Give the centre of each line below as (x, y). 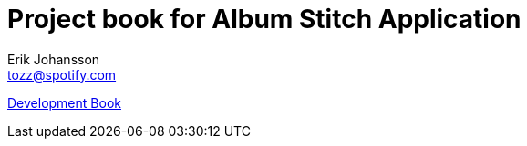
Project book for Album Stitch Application (264, 19)
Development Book (64, 102)
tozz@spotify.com (62, 74)
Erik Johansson (54, 59)
